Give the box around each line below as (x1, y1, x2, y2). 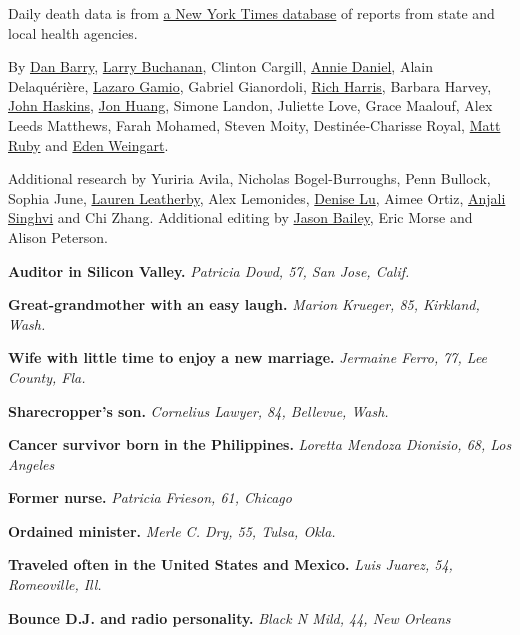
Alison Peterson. (8, 226, 108, 247)
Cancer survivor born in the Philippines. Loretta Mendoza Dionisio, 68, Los (8, 434, 512, 455)
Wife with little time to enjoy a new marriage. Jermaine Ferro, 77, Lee (8, 347, 488, 368)
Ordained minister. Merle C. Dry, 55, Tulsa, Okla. (8, 520, 336, 541)
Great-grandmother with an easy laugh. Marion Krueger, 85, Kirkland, (8, 294, 480, 315)
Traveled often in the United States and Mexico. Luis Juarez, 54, (8, 554, 453, 575)
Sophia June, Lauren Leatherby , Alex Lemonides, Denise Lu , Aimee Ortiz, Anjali (8, 187, 506, 208)
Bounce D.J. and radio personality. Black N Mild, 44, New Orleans (8, 607, 451, 628)
